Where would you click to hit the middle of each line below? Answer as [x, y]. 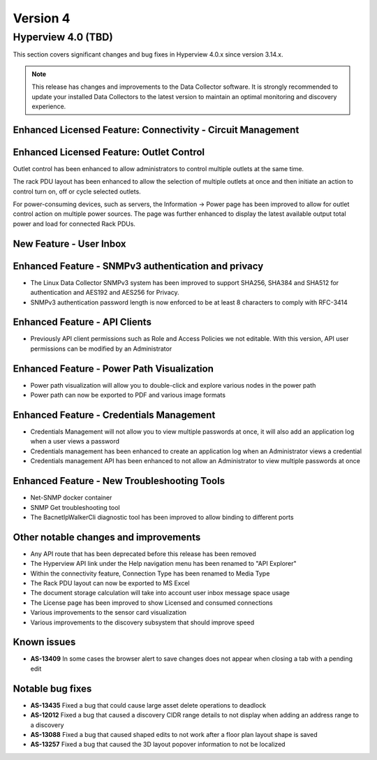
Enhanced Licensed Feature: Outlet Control [109, 152]
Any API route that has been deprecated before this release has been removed [143, 554]
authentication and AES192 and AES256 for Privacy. [105, 293]
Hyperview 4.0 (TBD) [63, 37]
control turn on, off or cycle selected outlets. [77, 191]
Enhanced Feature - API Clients [82, 322]
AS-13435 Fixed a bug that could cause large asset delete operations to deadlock [148, 705]
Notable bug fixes [52, 688]
